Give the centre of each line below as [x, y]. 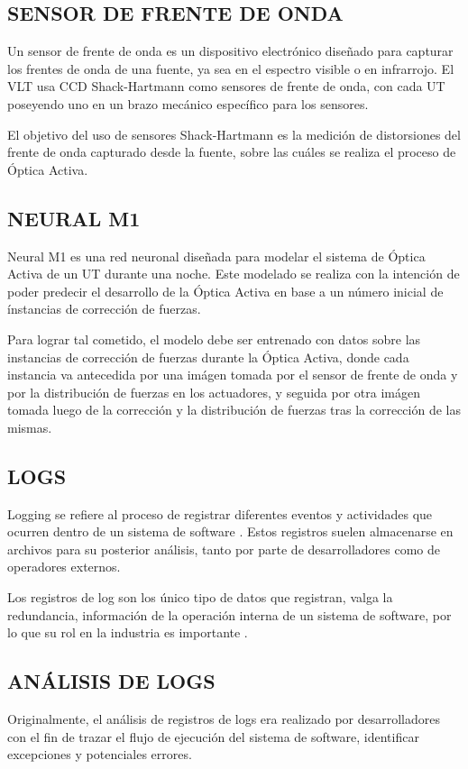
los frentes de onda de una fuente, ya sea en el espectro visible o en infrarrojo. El [231, 68]
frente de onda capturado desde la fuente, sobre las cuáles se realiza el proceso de [232, 152]
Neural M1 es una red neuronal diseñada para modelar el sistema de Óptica [216, 256]
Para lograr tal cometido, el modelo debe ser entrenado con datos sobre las [214, 339]
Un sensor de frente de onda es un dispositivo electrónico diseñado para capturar [230, 51]
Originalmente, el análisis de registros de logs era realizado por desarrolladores [224, 719]
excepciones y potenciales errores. [100, 754]
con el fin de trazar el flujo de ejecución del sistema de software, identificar [213, 736]
